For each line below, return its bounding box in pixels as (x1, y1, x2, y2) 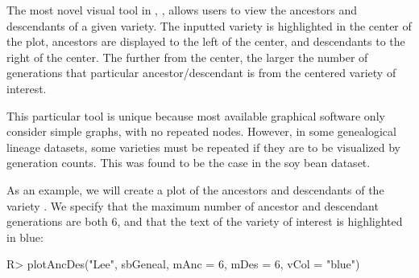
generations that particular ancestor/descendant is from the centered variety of (6, 64, 396, 81)
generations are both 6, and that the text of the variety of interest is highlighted (6, 213, 403, 230)
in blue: (6, 228, 44, 245)
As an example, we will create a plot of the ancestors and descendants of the (6, 181, 384, 198)
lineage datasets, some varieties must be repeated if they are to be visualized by (6, 138, 400, 155)
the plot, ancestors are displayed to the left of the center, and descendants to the (6, 33, 405, 50)
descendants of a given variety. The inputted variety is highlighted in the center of (6, 17, 412, 34)
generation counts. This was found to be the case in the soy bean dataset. (6, 154, 371, 171)
